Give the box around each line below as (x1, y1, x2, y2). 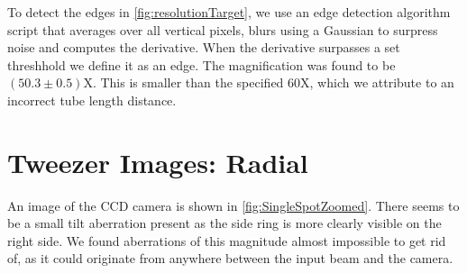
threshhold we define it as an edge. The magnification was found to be (7, 55, 396, 74)
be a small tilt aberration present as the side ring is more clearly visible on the (7, 214, 442, 232)
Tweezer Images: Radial (7, 143, 308, 180)
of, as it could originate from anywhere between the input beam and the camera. (7, 249, 453, 268)
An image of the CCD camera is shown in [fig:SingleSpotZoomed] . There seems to (7, 196, 460, 214)
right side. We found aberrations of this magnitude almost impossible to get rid (7, 231, 446, 250)
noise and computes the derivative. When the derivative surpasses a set (7, 38, 400, 57)
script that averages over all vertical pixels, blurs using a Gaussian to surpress (7, 20, 438, 39)
